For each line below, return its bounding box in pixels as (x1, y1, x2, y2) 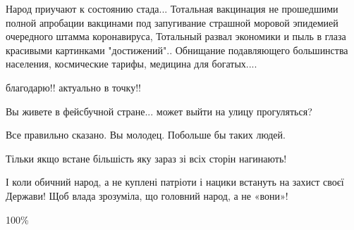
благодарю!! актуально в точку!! (6, 79, 141, 94)
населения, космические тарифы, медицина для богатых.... (6, 56, 257, 71)
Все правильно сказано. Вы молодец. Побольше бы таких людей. (6, 127, 286, 142)
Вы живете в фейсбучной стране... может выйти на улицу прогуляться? (6, 103, 312, 118)
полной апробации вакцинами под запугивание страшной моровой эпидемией (6, 15, 338, 30)
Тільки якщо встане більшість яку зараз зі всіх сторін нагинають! (6, 151, 287, 165)
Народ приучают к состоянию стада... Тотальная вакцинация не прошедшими (6, 1, 338, 15)
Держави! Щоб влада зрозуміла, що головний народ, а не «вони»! (6, 188, 288, 203)
